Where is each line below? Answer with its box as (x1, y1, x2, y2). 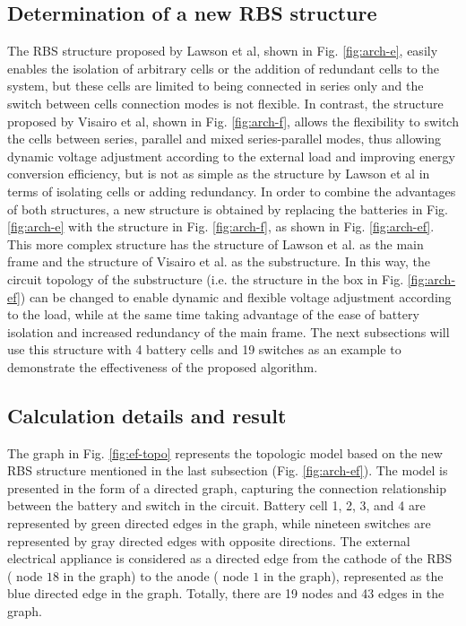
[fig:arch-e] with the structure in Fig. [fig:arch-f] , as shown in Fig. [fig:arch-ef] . (7, 217, 435, 236)
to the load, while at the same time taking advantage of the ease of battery (7, 305, 419, 324)
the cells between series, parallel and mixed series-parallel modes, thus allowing (7, 129, 442, 148)
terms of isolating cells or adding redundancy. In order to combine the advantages (7, 181, 456, 200)
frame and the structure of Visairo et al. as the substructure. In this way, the (7, 252, 431, 271)
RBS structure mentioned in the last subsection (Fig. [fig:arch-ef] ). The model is (7, 461, 448, 480)
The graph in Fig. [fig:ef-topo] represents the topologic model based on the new (7, 443, 443, 462)
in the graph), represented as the (263, 566, 444, 585)
